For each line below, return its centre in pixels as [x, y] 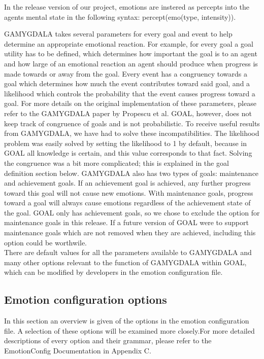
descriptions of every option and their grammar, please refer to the [108, 340]
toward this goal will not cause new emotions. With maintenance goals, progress [129, 192]
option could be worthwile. [46, 242]
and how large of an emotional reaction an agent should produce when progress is [131, 63]
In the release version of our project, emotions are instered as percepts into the [127, 7]
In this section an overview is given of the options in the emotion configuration [127, 321]
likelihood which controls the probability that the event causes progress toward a [130, 93]
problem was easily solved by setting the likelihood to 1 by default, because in [125, 143]
